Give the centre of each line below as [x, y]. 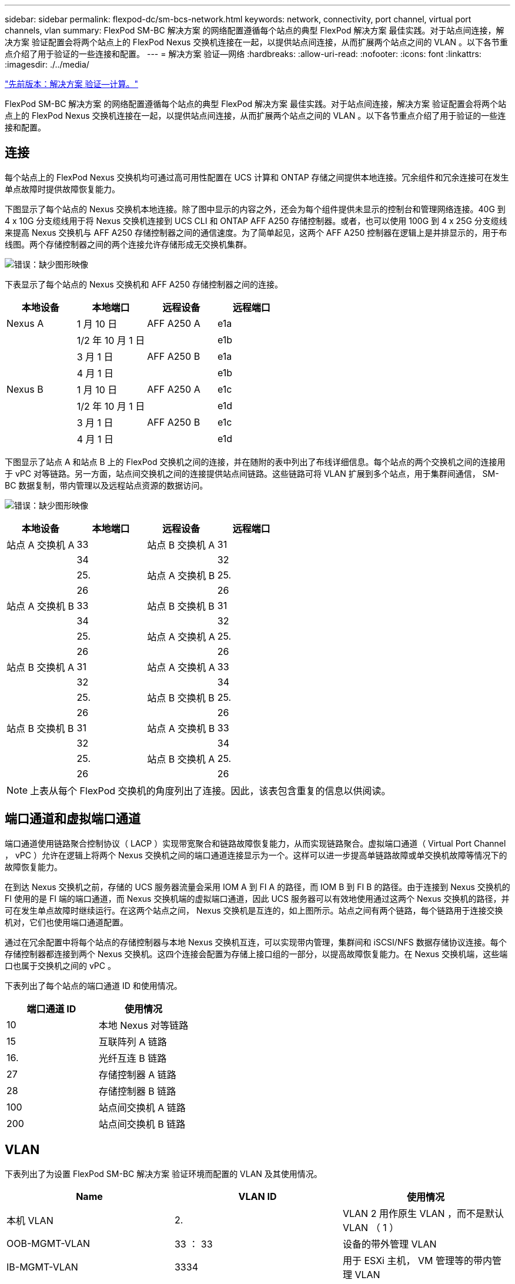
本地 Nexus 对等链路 [143, 1025]
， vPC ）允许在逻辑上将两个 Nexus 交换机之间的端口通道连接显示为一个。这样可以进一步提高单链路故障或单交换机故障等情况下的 [256, 855]
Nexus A [25, 323]
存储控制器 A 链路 [137, 1074]
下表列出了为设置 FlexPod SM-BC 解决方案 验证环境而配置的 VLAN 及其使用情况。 [163, 1173]
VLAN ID [257, 1196]
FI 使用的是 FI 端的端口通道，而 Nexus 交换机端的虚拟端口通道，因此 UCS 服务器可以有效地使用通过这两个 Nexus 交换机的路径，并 [257, 898]
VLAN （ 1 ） [371, 1227]
